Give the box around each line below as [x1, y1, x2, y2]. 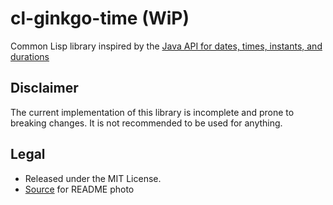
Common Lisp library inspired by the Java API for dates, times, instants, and [10, 40, 323, 52]
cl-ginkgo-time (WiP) [10, 7, 190, 30]
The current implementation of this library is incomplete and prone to [10, 106, 295, 118]
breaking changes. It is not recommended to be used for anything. [10, 117, 283, 129]
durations [10, 50, 50, 62]
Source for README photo [24, 183, 135, 195]
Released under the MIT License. [24, 172, 162, 184]
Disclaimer [10, 80, 79, 97]
